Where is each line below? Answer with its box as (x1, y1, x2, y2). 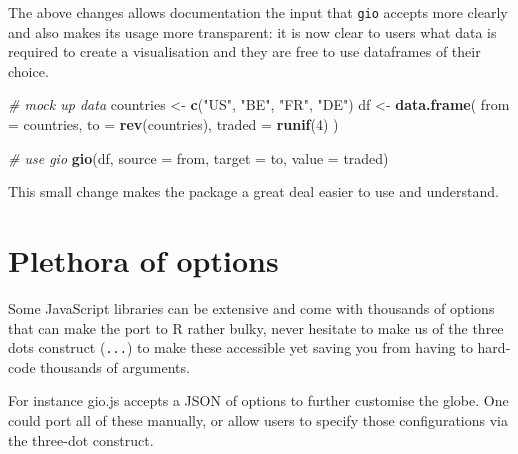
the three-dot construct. (8, 429, 154, 450)
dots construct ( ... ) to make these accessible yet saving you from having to (8, 337, 473, 358)
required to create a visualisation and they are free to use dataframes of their (8, 41, 481, 62)
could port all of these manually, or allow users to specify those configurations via (8, 409, 508, 430)
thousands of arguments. (40, 356, 190, 377)
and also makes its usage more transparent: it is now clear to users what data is (8, 21, 497, 42)
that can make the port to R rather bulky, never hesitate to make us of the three (8, 317, 504, 338)
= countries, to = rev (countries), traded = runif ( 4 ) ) (8, 114, 339, 135)
